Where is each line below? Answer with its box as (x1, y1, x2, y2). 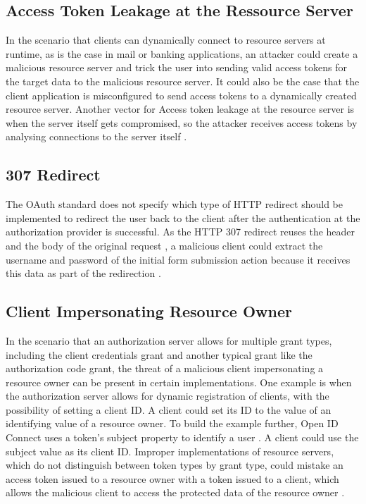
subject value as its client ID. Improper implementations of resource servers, (6, 443, 334, 458)
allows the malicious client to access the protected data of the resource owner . (6, 485, 345, 500)
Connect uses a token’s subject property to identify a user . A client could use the (6, 430, 359, 445)
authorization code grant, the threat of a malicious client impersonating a (6, 361, 324, 376)
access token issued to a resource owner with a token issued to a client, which (6, 471, 339, 486)
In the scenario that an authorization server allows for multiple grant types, (6, 333, 332, 348)
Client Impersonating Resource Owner (6, 300, 292, 322)
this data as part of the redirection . (6, 266, 161, 281)
